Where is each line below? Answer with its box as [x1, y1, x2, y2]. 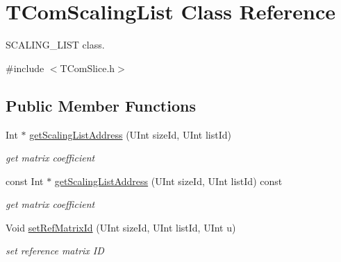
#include [6, 60, 44, 75]
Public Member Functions [6, 94, 196, 116]
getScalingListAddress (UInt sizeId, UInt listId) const [54, 173, 283, 188]
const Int [6, 173, 44, 188]
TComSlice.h [60, 60, 115, 75]
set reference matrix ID [6, 243, 104, 258]
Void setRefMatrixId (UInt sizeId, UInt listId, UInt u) [6, 220, 236, 234]
